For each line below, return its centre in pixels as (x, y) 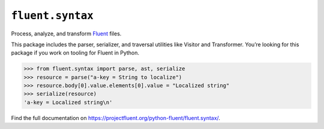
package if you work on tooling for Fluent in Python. (75, 53)
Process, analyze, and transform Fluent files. (66, 34)
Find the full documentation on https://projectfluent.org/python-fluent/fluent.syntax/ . (115, 118)
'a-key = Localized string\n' (68, 102)
